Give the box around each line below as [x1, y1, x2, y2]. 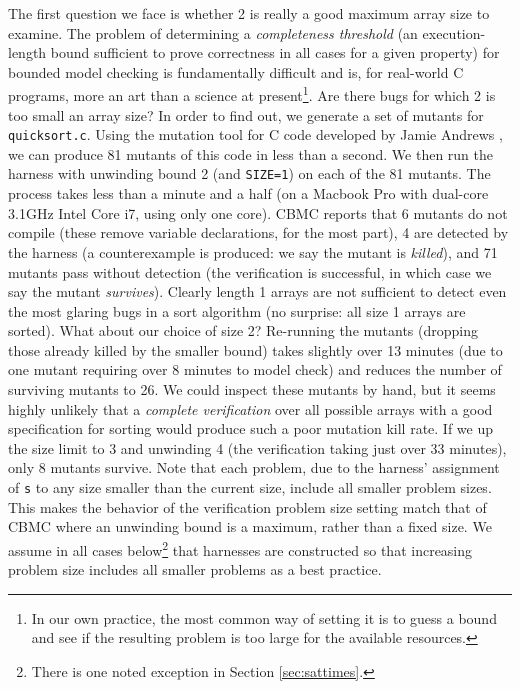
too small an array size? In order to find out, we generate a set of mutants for [8, 104, 484, 125]
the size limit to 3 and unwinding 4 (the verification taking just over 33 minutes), [8, 437, 507, 458]
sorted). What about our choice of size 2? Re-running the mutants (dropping [8, 320, 478, 341]
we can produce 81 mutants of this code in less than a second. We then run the [8, 143, 493, 164]
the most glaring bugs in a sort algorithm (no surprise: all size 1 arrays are [8, 300, 466, 321]
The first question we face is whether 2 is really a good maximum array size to [8, 3, 490, 23]
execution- [422, 22, 486, 43]
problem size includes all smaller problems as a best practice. [8, 559, 382, 580]
